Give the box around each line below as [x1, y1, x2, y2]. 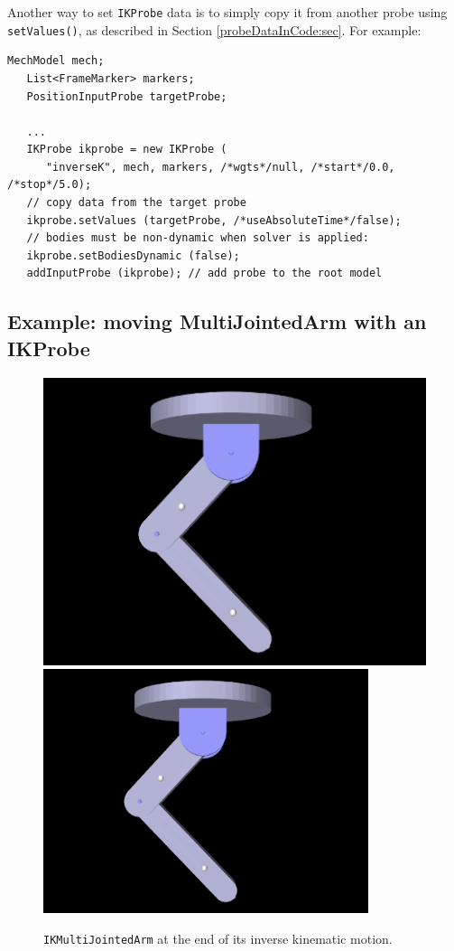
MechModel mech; [7, 54, 105, 68]
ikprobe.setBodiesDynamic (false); [26, 249, 240, 262]
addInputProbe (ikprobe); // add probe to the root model [26, 267, 383, 280]
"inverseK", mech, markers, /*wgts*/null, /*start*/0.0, [45, 160, 395, 174]
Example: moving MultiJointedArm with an [7, 307, 427, 335]
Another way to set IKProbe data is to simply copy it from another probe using [7, 3, 448, 21]
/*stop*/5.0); [7, 178, 92, 192]
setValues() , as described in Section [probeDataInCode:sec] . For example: [7, 20, 422, 39]
